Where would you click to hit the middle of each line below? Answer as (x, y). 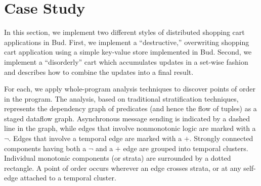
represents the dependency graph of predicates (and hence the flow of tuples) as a (130, 108)
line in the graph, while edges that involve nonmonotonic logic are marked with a (130, 128)
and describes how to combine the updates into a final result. (99, 72)
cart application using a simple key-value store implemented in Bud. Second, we (128, 52)
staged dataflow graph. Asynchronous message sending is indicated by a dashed (127, 118)
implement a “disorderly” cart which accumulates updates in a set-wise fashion (126, 61)
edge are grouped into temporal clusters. (186, 148)
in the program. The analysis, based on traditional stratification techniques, (121, 98)
